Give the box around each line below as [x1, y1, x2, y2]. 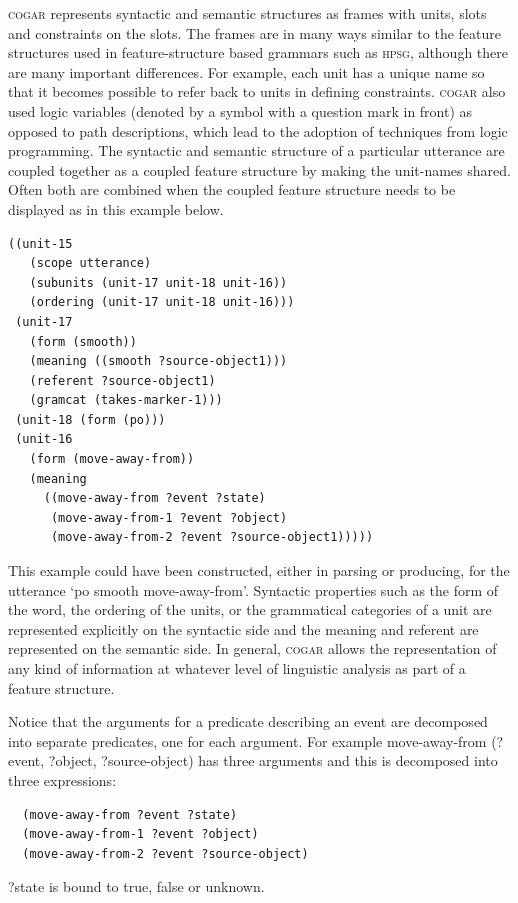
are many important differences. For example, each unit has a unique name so [8, 61, 485, 82]
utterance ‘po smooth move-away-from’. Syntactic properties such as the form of [8, 579, 499, 600]
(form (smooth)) [29, 334, 137, 349]
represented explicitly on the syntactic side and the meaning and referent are [8, 618, 479, 639]
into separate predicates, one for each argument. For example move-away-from [8, 730, 487, 751]
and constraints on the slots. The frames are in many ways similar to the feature [8, 22, 502, 43]
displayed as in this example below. [8, 198, 224, 219]
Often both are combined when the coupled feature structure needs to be [8, 179, 456, 200]
